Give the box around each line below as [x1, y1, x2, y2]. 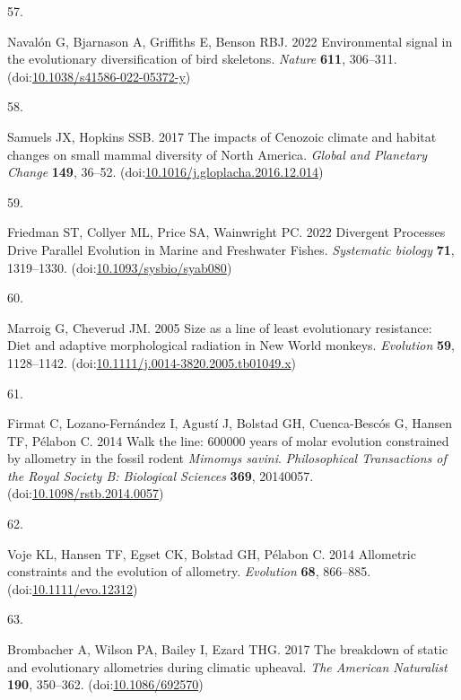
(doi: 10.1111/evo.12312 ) [7, 579, 138, 598]
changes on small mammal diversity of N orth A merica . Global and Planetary [7, 144, 427, 163]
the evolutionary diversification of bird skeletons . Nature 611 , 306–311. [7, 49, 397, 68]
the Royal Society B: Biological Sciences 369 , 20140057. [7, 466, 314, 485]
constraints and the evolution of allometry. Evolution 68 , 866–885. [7, 562, 371, 581]
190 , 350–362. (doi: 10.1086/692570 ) [7, 675, 204, 694]
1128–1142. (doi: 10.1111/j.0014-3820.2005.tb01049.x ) [7, 353, 297, 372]
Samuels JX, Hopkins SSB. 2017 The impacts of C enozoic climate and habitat [7, 127, 437, 145]
